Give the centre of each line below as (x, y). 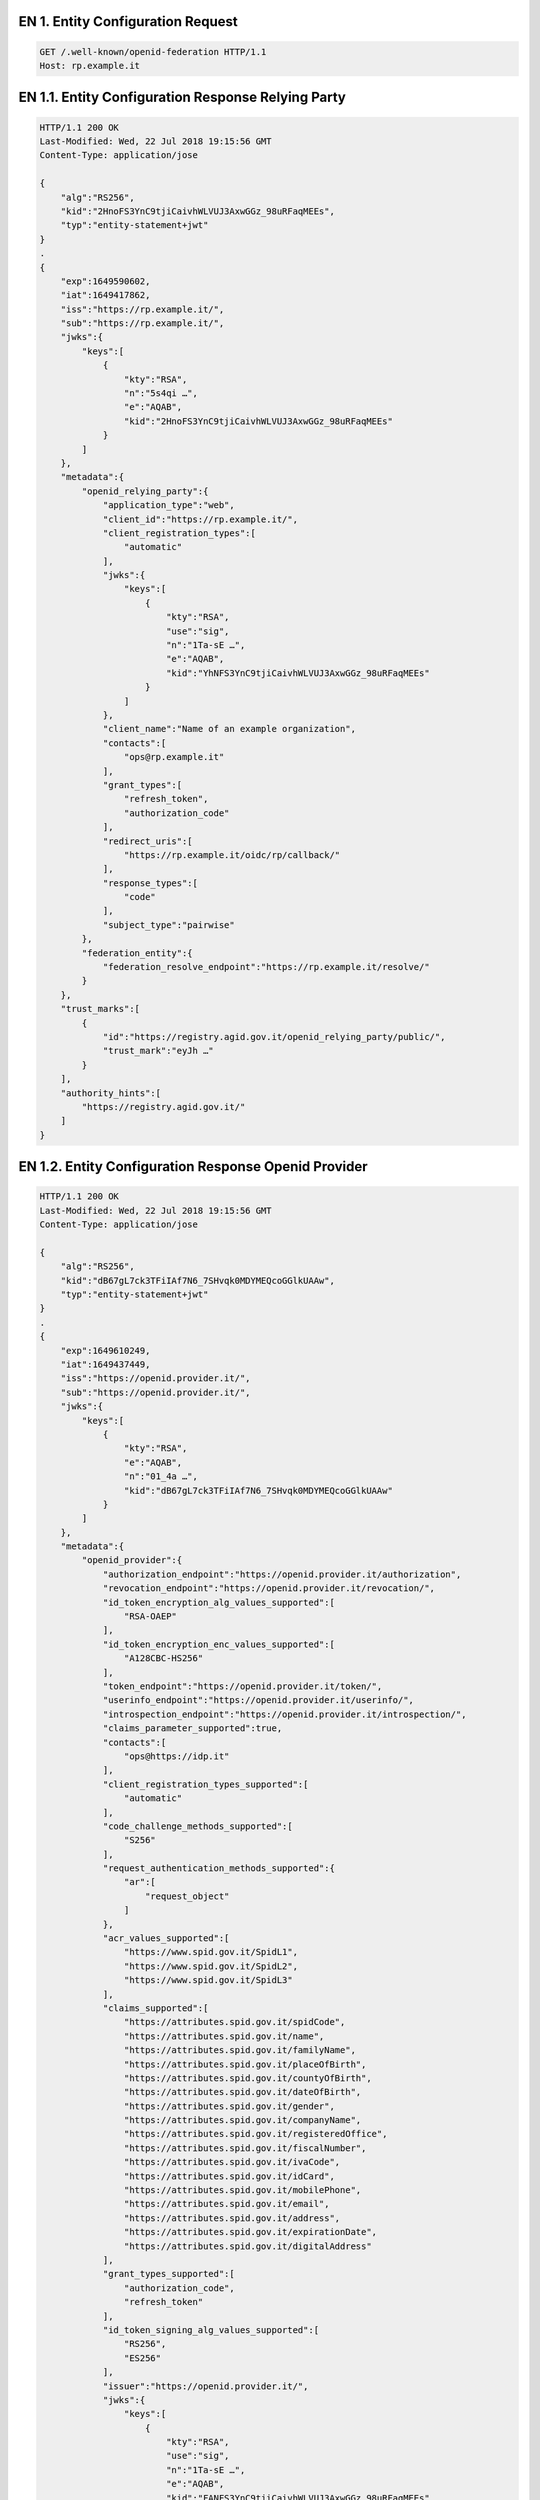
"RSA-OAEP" (150, 1616)
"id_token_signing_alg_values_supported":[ (211, 2329)
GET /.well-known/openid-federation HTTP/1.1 (153, 51)
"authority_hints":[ (111, 1093)
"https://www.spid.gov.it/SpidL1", (211, 1952)
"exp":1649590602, (105, 281)
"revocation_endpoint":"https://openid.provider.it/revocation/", (268, 1588)
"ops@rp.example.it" (174, 757)
